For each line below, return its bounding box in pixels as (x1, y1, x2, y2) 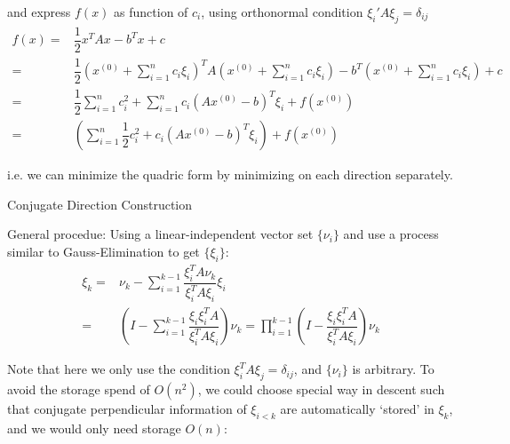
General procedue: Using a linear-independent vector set (7, 225, 314, 243)
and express (7, 3, 71, 20)
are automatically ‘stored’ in (280, 400, 434, 418)
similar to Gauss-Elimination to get (7, 242, 200, 260)
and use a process (343, 225, 439, 243)
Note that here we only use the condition (7, 360, 230, 378)
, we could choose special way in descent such (197, 380, 445, 399)
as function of (114, 3, 188, 20)
